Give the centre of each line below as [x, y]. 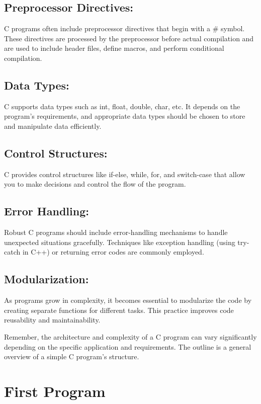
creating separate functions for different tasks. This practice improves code [119, 310]
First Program [55, 391]
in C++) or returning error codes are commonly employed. [113, 252]
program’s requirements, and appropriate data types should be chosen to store [125, 116]
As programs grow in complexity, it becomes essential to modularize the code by [128, 300]
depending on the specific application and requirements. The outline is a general [128, 346]
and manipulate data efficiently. [53, 126]
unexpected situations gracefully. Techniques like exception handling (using [120, 242]
